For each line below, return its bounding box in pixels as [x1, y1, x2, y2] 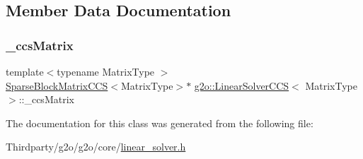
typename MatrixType [57, 64, 155, 78]
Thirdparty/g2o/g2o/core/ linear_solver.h [6, 139, 186, 154]
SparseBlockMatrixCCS [6, 78, 108, 93]
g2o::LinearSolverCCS [194, 78, 289, 93]
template [6, 64, 44, 78]
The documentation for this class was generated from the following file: [6, 115, 313, 130]
